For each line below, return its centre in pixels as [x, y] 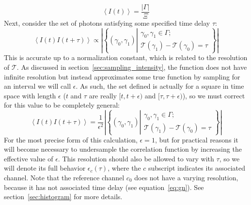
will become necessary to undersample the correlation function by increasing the [123, 149]
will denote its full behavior [45, 168]
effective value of [29, 158]
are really [103, 95]
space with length [30, 95]
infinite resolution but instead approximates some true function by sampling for [122, 76]
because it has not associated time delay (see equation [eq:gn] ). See [104, 187]
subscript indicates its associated [196, 168]
